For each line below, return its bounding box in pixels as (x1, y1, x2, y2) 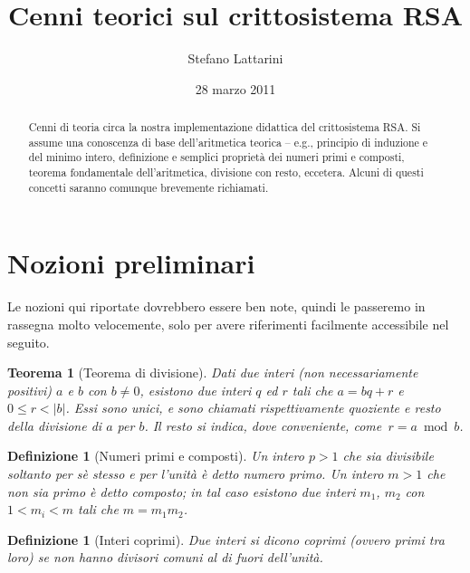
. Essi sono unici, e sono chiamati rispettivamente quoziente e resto (65, 398, 441, 417)
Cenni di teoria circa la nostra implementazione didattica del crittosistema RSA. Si (28, 119, 421, 135)
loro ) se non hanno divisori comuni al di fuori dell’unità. (7, 548, 323, 567)
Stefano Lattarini (187, 49, 283, 68)
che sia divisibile (342, 446, 434, 465)
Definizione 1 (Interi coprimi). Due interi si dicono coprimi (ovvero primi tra (7, 530, 445, 549)
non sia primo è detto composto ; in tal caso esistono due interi (7, 482, 356, 501)
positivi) (7, 380, 53, 399)
